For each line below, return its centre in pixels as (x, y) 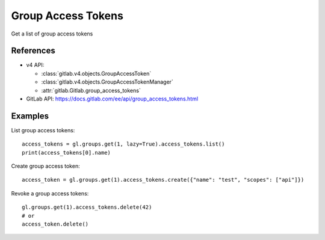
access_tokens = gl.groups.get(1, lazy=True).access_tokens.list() (123, 144)
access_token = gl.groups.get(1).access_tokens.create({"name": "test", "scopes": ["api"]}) (163, 180)
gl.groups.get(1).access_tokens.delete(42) (87, 207)
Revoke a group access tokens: (50, 193)
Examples (30, 116)
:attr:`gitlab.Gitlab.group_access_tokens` (91, 90)
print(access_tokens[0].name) (67, 152)
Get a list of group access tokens (52, 34)
